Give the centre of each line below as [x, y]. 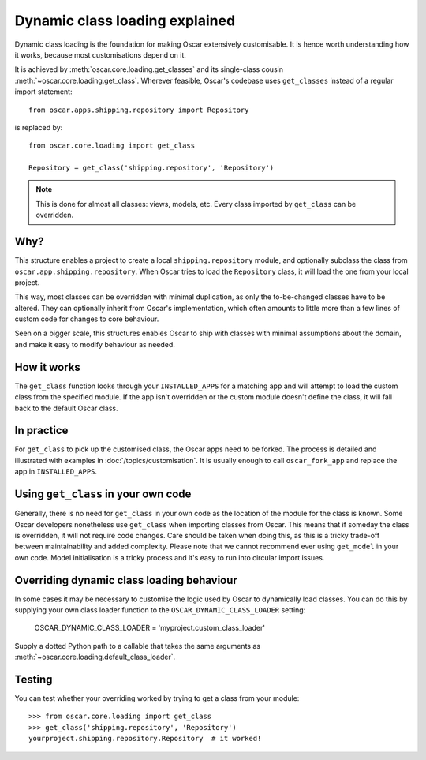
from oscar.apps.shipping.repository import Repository [139, 110]
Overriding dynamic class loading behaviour [126, 580]
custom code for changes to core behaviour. [87, 319]
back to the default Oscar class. [66, 408]
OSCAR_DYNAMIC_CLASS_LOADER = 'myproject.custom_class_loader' [150, 628]
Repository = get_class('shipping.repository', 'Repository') [151, 168]
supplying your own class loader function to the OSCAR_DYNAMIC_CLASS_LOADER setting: [160, 610]
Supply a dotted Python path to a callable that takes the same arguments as [137, 646]
